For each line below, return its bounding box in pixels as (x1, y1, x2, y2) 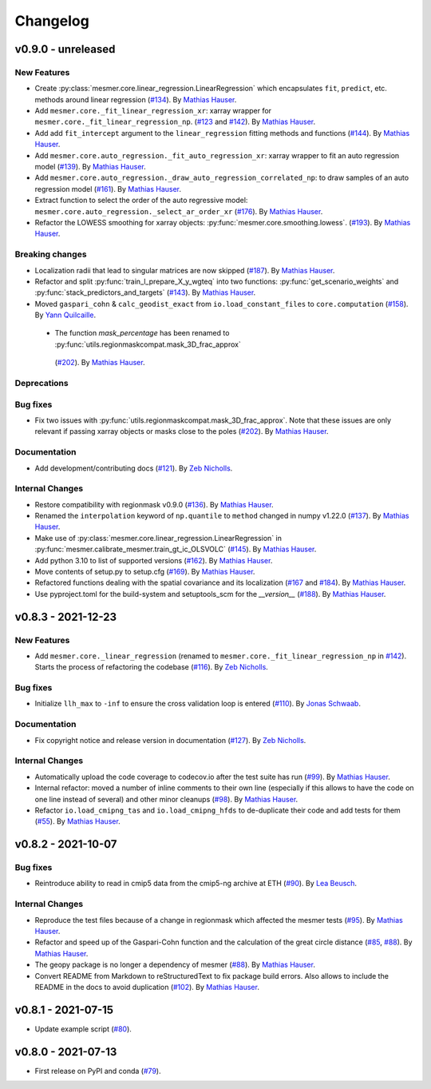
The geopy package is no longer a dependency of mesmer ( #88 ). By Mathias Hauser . (34, 960, 315, 970)
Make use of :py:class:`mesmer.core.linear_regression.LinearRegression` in (34, 533, 283, 543)
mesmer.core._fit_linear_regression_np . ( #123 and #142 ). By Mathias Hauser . (34, 117, 315, 127)
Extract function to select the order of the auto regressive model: (34, 196, 248, 205)
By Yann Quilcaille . (34, 310, 96, 320)
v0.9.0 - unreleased (14, 42, 116, 56)
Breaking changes (14, 248, 87, 260)
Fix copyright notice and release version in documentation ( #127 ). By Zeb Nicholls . (34, 735, 306, 745)
